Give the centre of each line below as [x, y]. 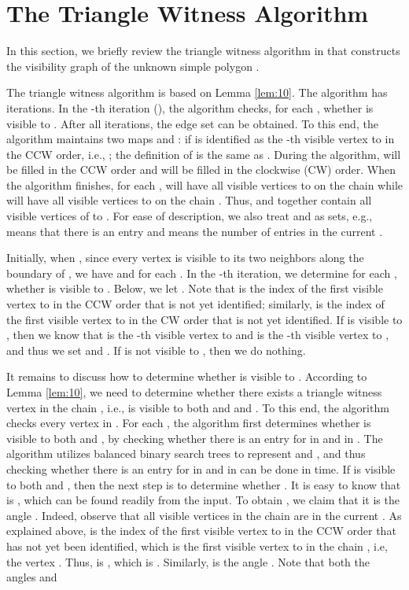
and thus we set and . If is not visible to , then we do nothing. [156, 350]
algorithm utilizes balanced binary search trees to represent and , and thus [186, 454]
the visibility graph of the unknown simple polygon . [133, 66]
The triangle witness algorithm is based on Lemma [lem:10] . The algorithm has [197, 92]
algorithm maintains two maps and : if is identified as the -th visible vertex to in [201, 139]
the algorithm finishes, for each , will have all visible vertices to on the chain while [205, 184]
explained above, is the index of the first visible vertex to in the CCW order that [201, 531]
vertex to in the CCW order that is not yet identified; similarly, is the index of [195, 304]
